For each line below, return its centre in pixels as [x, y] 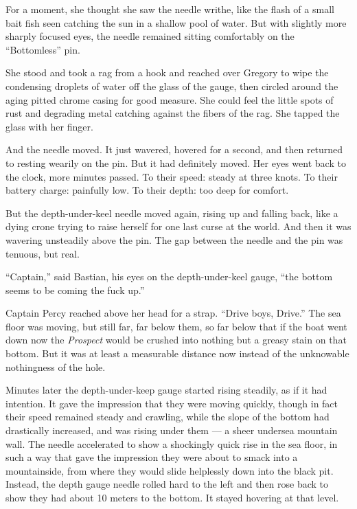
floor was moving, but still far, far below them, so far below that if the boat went [176, 326]
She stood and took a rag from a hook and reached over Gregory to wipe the [167, 72]
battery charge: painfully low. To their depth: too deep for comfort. [147, 190]
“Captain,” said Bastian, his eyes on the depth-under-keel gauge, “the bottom [169, 276]
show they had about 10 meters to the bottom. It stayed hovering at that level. [172, 497]
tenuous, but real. [43, 253]
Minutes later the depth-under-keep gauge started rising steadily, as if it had [166, 390]
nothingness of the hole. [56, 366]
